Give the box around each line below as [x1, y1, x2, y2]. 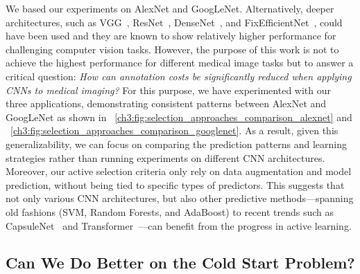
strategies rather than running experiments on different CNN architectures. [6, 150, 325, 165]
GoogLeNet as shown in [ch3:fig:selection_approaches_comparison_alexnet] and [6, 109, 352, 124]
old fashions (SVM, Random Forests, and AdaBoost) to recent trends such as [6, 204, 334, 219]
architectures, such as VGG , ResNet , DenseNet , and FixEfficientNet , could [6, 15, 343, 29]
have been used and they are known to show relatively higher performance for [6, 28, 336, 43]
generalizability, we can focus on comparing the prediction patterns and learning [6, 136, 347, 151]
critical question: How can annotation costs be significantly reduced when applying [6, 68, 352, 83]
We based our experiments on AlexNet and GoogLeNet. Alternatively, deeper [6, 1, 334, 15]
